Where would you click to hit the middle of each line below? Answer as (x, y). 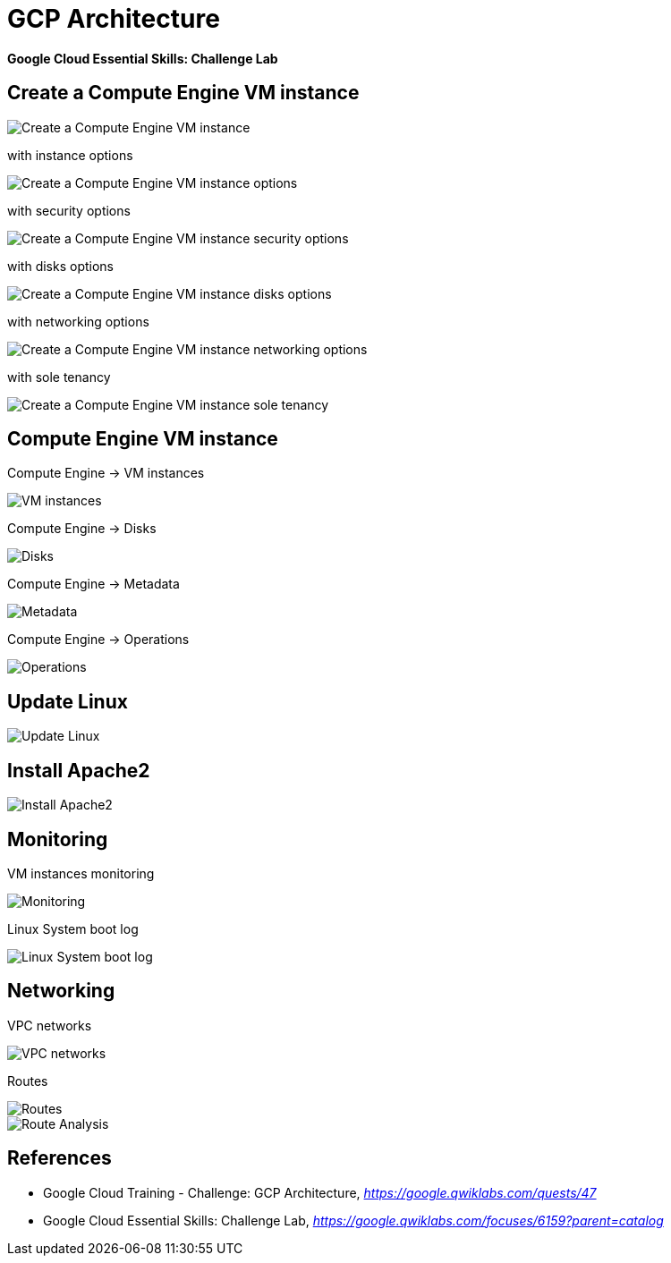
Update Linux (68, 701)
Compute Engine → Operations (98, 640)
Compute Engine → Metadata (93, 584)
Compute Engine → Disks (82, 529)
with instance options (70, 155)
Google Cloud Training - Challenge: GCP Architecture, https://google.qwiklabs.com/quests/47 (320, 1192)
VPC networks (50, 1025)
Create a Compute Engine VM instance (183, 93)
